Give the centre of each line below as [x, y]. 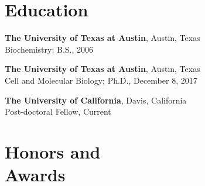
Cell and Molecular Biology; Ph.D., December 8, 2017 [101, 80]
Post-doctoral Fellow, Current [58, 111]
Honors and [53, 151]
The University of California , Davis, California [96, 100]
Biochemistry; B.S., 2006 [49, 49]
